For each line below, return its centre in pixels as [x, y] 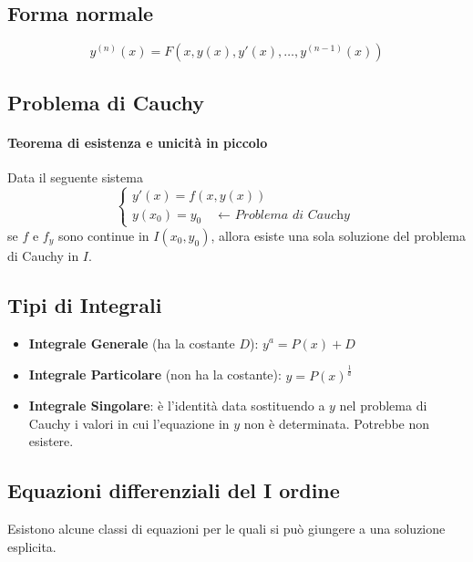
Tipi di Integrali [85, 304]
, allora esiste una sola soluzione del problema [338, 235]
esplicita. [32, 546]
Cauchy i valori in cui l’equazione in [129, 423]
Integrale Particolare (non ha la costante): [155, 375]
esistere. [51, 441]
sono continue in [103, 235]
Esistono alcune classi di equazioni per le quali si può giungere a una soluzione [226, 529]
